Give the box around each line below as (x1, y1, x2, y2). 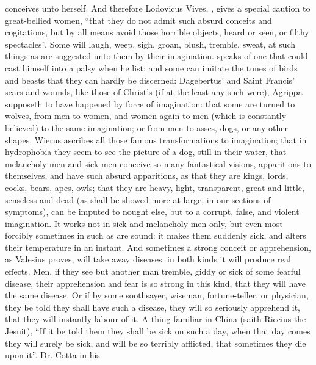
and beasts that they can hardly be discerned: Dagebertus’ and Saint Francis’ (5, 73, 295, 86)
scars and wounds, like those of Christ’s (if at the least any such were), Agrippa (5, 85, 303, 98)
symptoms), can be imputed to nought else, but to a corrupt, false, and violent (5, 205, 300, 218)
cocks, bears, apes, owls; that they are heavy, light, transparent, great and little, (5, 181, 304, 193)
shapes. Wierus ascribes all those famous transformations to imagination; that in (5, 133, 307, 146)
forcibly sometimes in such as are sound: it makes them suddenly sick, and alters (5, 229, 306, 242)
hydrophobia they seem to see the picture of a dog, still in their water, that (5, 145, 287, 158)
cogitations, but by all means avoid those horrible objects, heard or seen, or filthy (5, 26, 309, 38)
